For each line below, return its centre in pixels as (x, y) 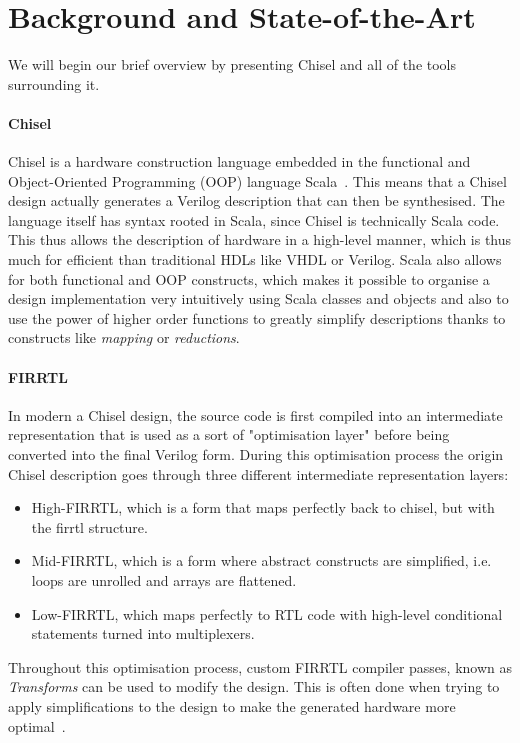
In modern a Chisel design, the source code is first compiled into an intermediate (255, 414)
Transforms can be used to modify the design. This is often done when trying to (254, 686)
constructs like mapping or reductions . (124, 337)
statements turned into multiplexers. (143, 633)
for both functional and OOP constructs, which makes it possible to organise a (249, 278)
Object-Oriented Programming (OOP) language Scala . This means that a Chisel (257, 180)
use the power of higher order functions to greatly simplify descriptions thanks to (257, 317)
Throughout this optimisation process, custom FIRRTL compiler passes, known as (260, 666)
